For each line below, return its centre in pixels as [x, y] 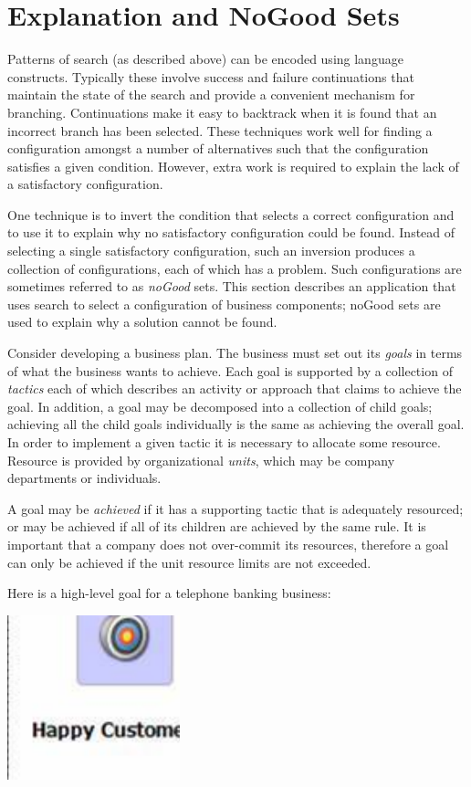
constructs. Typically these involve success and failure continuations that [211, 76]
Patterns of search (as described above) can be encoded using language [205, 59]
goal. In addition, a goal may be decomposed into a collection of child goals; [220, 406]
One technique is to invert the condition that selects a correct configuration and [231, 214]
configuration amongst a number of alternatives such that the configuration [218, 148]
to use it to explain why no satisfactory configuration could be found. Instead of [231, 232]
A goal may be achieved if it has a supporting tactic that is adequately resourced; [235, 508]
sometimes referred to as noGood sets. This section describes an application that [232, 286]
